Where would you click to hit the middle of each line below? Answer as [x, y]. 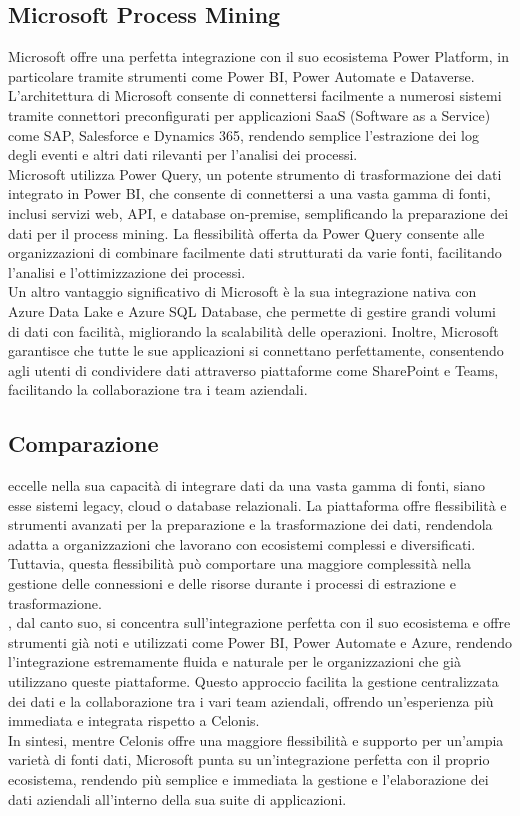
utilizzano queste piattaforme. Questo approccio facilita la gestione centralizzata [253, 681]
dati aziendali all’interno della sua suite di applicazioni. [177, 798]
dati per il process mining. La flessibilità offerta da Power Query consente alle [246, 232]
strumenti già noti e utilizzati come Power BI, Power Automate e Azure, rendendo [260, 641]
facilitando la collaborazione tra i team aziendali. [158, 389]
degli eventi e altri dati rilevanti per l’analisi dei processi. [183, 154]
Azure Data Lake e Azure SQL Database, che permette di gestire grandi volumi [252, 310]
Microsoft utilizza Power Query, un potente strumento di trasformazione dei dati [255, 173]
